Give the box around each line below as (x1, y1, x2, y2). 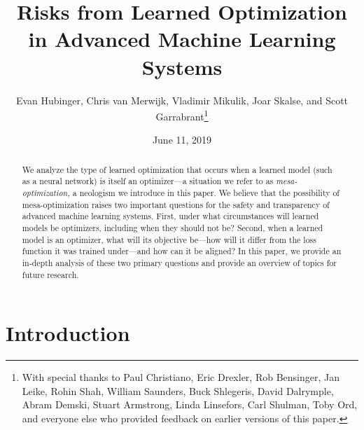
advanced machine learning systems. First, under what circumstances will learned (22, 210, 319, 222)
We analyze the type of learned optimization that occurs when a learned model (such (22, 163, 332, 175)
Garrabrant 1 (155, 107, 209, 123)
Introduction (6, 319, 130, 347)
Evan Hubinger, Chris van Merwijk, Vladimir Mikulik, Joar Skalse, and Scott (15, 92, 349, 107)
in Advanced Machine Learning (28, 25, 336, 53)
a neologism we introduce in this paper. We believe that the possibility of (72, 187, 340, 199)
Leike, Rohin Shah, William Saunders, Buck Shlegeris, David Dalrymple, (22, 383, 334, 398)
